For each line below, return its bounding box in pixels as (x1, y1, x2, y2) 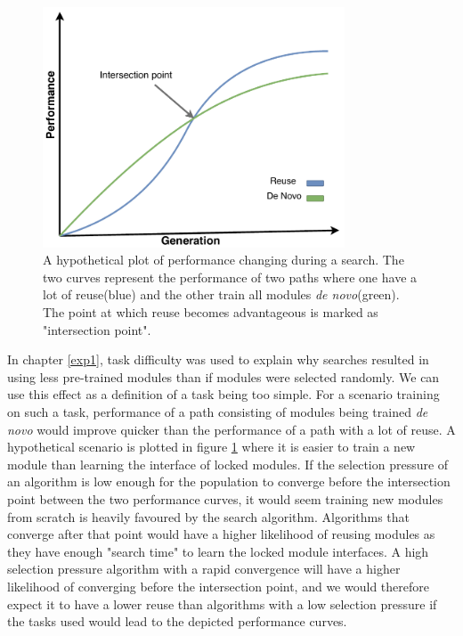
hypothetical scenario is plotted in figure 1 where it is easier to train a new (7, 437, 416, 456)
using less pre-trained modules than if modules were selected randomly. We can (7, 367, 440, 386)
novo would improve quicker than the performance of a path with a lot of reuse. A (7, 420, 456, 438)
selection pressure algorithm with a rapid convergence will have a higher (7, 559, 401, 578)
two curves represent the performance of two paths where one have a (43, 267, 418, 286)
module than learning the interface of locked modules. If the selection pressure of (7, 454, 449, 473)
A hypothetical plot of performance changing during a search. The (43, 250, 404, 269)
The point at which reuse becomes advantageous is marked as (43, 303, 378, 322)
